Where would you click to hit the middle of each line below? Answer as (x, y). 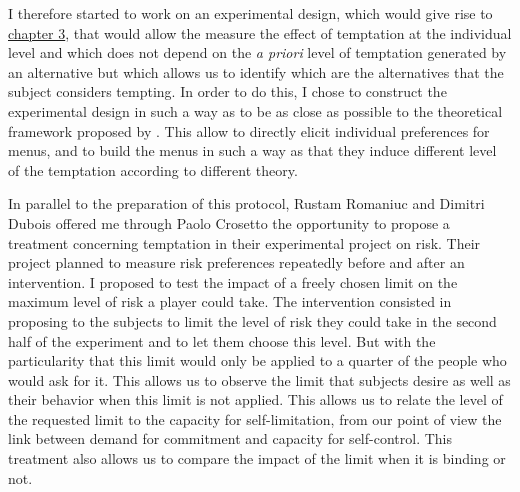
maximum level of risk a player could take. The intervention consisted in (230, 301)
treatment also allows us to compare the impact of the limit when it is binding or (257, 458)
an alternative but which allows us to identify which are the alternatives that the (256, 71)
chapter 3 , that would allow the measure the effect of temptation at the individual (260, 32)
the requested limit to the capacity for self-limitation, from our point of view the (255, 418)
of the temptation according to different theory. (153, 169)
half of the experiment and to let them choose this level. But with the (222, 340)
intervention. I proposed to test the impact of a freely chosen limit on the (233, 281)
